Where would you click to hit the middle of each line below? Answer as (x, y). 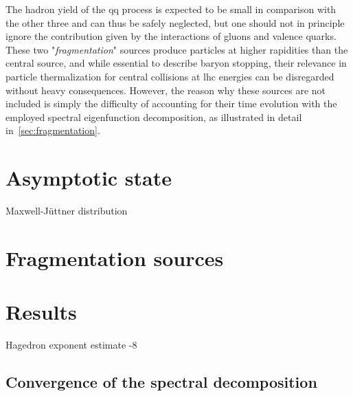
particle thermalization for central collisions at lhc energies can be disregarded (170, 76)
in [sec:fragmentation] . (53, 130)
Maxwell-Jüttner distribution (67, 211)
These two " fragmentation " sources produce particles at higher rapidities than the (177, 49)
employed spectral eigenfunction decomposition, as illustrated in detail (154, 117)
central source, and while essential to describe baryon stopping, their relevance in (176, 63)
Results (41, 312)
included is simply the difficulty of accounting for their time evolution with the (171, 103)
